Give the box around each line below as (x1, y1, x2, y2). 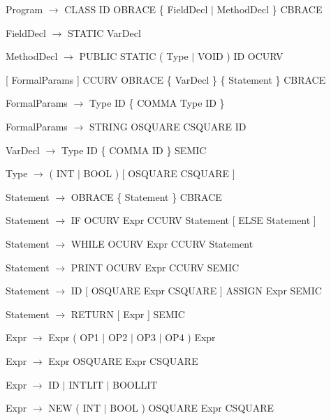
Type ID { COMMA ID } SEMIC (61, 142, 207, 157)
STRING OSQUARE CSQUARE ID (89, 119, 247, 133)
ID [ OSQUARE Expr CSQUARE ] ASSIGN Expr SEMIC (71, 283, 322, 298)
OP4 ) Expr (165, 330, 216, 345)
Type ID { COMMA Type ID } (89, 96, 225, 110)
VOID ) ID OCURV (197, 49, 284, 63)
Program (6, 2, 43, 16)
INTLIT (68, 377, 103, 391)
